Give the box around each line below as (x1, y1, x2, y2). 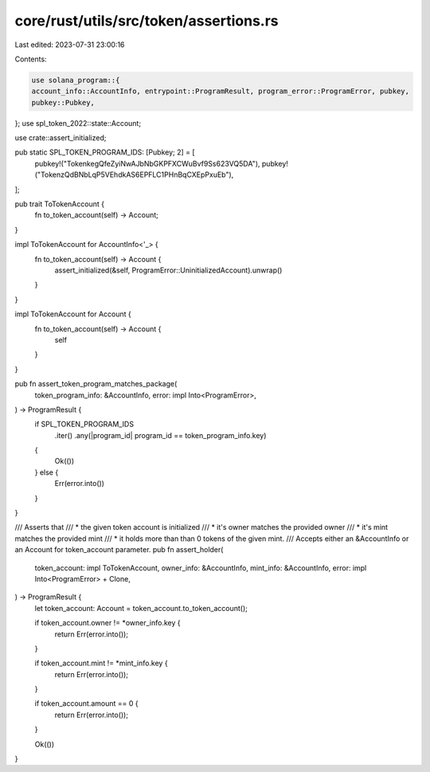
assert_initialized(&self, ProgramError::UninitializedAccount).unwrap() (54, 265, 283, 275)
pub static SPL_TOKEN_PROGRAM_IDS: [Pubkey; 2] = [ (14, 147, 195, 157)
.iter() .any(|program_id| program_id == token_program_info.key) (54, 430, 267, 440)
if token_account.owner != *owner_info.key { (34, 618, 181, 628)
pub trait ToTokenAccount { (14, 199, 105, 209)
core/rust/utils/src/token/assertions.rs (14, 12, 279, 29)
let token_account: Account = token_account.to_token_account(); (34, 603, 248, 613)
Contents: (14, 54, 47, 64)
